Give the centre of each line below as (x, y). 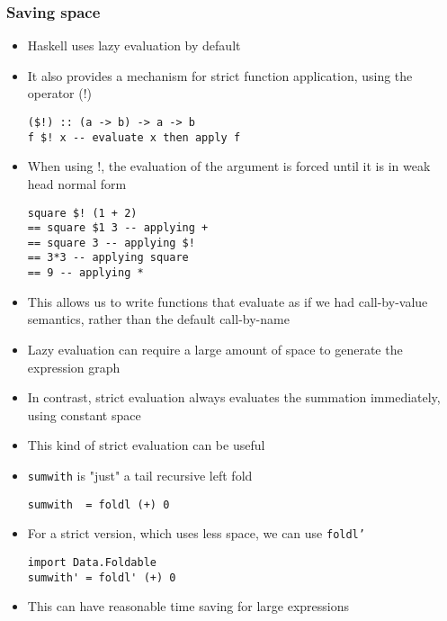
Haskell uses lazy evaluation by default (134, 45)
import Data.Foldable (92, 562)
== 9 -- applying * (85, 273)
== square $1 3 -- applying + (118, 228)
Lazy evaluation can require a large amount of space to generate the (215, 349)
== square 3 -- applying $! (111, 243)
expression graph (74, 367)
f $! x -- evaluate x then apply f (134, 137)
